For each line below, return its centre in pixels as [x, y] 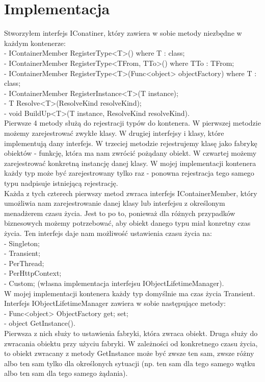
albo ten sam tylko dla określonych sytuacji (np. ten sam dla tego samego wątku [130, 363]
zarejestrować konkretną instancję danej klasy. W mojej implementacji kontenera [130, 163]
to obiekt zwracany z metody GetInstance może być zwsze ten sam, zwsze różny [129, 353]
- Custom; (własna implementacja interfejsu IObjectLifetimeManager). [114, 283]
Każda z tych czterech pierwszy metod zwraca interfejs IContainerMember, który [131, 193]
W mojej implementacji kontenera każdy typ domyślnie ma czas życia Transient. [130, 293]
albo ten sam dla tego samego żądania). [66, 373]
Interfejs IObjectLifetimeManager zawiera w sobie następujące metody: [115, 303]
